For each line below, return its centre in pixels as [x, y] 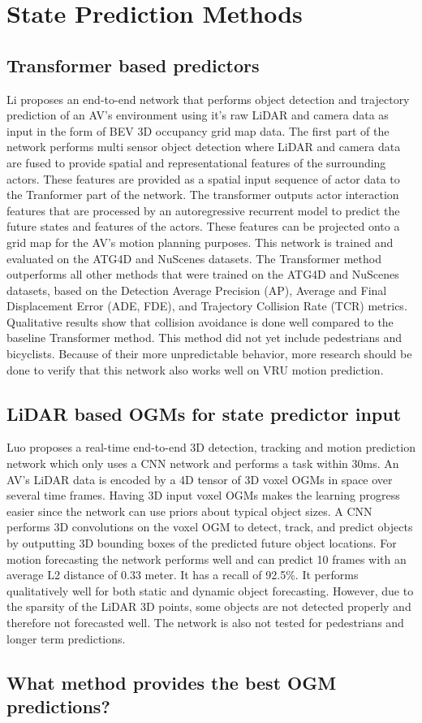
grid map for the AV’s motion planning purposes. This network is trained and [200, 242]
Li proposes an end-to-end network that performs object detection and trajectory [208, 99]
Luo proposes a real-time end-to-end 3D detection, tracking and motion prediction [211, 447]
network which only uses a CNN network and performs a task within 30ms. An [203, 463]
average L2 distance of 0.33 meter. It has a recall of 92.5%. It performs [183, 575]
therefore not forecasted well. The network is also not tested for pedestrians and [205, 622]
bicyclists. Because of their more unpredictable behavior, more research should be [209, 354]
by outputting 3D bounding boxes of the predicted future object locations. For [202, 543]
